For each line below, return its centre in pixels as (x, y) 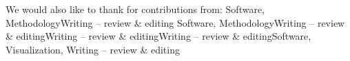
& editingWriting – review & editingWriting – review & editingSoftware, (158, 36)
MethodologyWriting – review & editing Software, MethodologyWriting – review (175, 22)
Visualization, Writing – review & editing (93, 49)
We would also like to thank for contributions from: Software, (135, 9)
